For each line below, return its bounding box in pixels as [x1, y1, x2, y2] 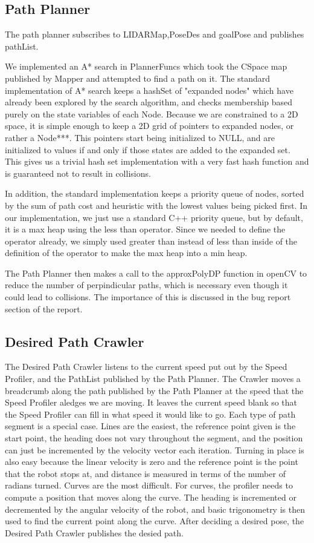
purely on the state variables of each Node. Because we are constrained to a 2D [5, 107, 298, 120]
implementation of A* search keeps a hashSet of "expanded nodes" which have [5, 84, 293, 96]
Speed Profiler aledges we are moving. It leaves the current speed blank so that [5, 396, 298, 409]
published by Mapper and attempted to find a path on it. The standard [5, 71, 270, 84]
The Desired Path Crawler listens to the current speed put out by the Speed [5, 360, 287, 373]
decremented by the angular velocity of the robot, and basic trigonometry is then [5, 502, 305, 515]
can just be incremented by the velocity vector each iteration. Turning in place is [5, 443, 304, 456]
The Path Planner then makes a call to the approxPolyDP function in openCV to [5, 266, 307, 279]
